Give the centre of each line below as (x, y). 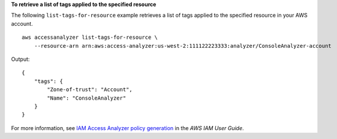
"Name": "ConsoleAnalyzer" (87, 98)
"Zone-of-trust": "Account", (90, 90)
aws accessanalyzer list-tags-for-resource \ (90, 38)
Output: (20, 59)
